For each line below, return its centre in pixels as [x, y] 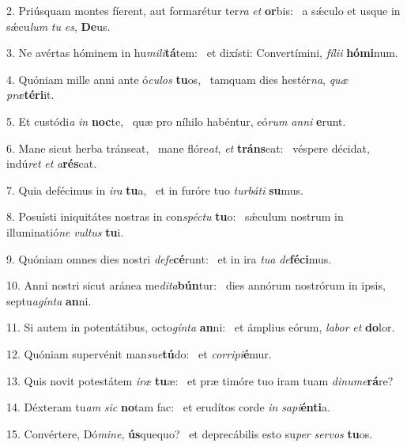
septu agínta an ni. [49, 300]
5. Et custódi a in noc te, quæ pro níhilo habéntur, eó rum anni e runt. [176, 121]
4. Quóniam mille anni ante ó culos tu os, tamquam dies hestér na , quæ [177, 79]
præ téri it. [30, 95]
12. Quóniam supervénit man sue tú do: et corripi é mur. [139, 353]
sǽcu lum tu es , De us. [58, 26]
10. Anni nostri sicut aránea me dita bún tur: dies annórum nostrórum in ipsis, [196, 285]
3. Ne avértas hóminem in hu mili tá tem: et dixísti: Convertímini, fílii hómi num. [202, 53]
